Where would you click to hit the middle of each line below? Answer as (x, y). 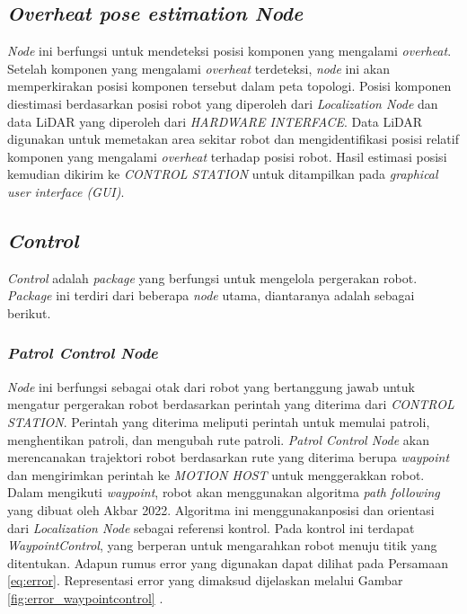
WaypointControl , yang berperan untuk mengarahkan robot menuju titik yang (222, 545)
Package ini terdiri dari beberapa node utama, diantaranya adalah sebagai (211, 295)
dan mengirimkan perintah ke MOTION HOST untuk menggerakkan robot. (216, 474)
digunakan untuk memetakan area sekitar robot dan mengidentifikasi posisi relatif (233, 139)
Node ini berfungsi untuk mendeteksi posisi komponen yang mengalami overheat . (229, 51)
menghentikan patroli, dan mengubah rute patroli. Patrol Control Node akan (218, 439)
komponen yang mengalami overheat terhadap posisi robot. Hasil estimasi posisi (227, 156)
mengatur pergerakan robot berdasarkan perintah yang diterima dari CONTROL (231, 404)
